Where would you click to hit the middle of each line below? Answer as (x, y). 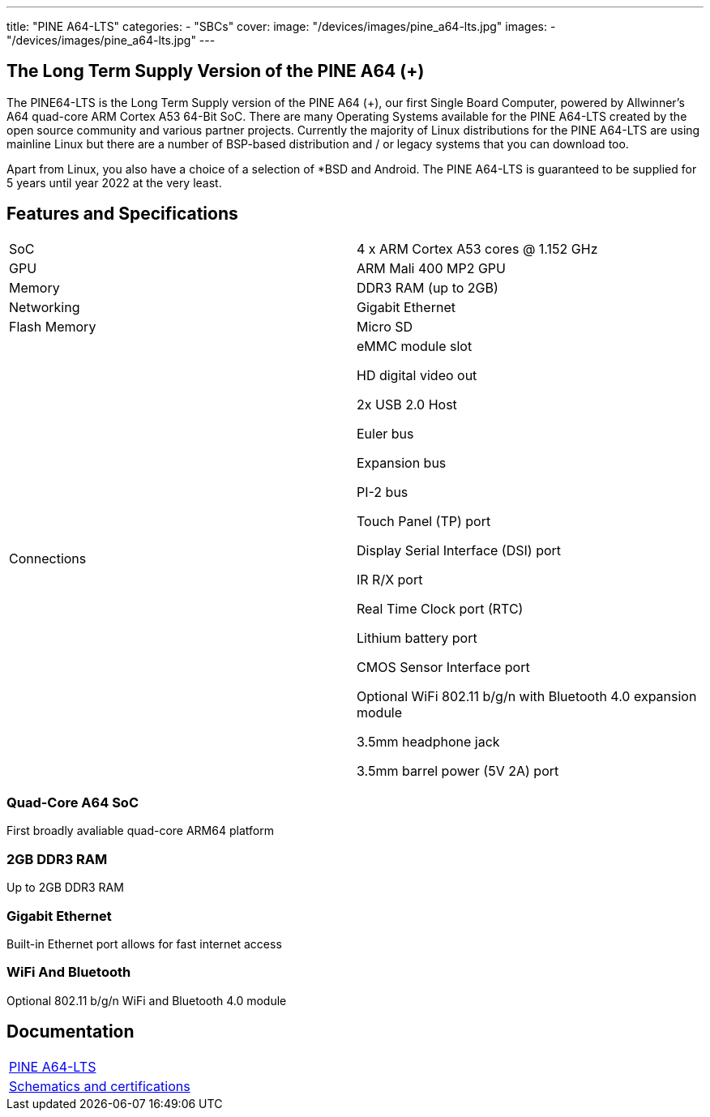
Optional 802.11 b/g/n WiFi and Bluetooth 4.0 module (147, 1000)
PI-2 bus (383, 492)
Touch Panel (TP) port (424, 521)
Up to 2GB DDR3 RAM (65, 888)
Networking (45, 307)
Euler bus (385, 433)
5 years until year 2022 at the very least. (114, 182)
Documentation (71, 1032)
